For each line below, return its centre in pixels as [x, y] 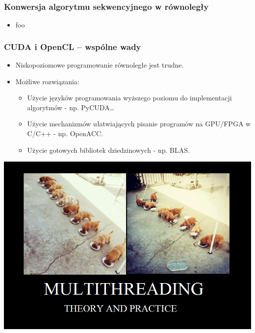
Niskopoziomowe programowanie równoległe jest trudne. [100, 65]
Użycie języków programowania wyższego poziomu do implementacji [129, 98]
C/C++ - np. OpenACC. [65, 133]
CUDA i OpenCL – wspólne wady [73, 46]
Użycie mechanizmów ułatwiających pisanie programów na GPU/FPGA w [139, 124]
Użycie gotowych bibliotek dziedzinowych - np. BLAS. [108, 150]
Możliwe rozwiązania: [47, 81]
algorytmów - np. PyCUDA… [71, 107]
